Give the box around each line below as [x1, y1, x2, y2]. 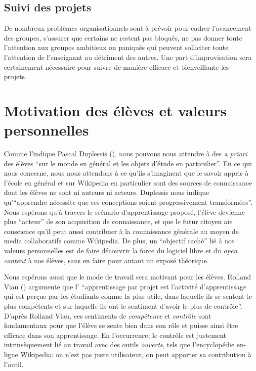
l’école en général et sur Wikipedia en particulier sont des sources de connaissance [4, 177, 252, 187]
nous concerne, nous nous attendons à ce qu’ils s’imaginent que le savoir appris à [4, 168, 249, 178]
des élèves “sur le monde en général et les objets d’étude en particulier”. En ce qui [4, 158, 252, 168]
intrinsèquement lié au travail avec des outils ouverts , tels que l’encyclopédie [4, 339, 235, 350]
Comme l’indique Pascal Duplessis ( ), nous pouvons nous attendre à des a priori [4, 148, 248, 159]
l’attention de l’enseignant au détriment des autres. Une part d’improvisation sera [4, 51, 252, 62]
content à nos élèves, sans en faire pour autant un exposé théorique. [4, 255, 209, 265]
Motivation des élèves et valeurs [4, 100, 227, 120]
